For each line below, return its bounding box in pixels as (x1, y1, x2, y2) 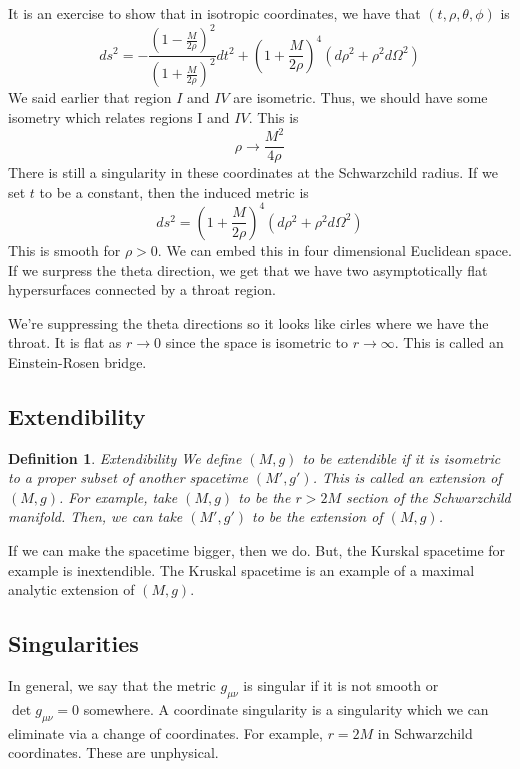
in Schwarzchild (377, 722, 473, 743)
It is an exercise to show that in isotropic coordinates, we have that (8, 3, 421, 23)
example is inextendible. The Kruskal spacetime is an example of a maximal (8, 559, 475, 580)
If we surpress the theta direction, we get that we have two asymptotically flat (8, 259, 488, 280)
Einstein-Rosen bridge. (8, 351, 147, 372)
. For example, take (58, 486, 178, 507)
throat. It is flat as (8, 332, 122, 353)
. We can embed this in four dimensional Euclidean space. (157, 239, 512, 260)
